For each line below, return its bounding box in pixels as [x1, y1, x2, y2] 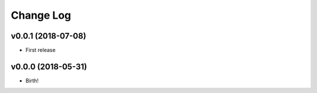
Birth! [25, 77, 39, 84]
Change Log [11, 9, 72, 22]
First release [25, 47, 56, 54]
